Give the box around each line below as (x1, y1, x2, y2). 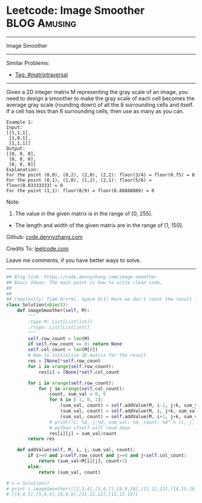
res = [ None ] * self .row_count (28, 358, 101, 364)
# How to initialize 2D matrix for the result (28, 352, 147, 358)
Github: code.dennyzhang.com (6, 233, 83, 240)
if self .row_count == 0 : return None (28, 341, 122, 347)
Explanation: (6, 166, 39, 172)
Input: (6, 124, 23, 130)
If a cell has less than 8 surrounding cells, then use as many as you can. (6, 107, 185, 114)
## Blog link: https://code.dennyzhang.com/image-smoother (6, 273, 158, 280)
